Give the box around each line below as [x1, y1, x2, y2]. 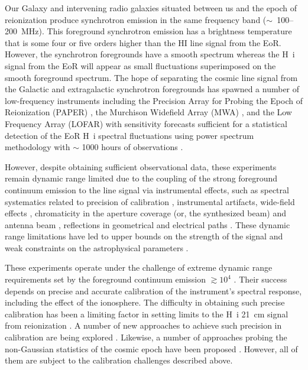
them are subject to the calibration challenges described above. [5, 354, 233, 366]
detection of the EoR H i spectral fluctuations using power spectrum [5, 129, 254, 141]
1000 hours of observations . [82, 141, 183, 153]
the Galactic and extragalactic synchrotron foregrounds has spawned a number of [5, 83, 300, 95]
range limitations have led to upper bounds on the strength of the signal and [5, 230, 283, 242]
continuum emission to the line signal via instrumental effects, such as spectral [5, 183, 289, 196]
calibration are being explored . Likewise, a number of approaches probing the [5, 331, 287, 343]
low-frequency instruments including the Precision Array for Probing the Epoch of [5, 94, 303, 106]
